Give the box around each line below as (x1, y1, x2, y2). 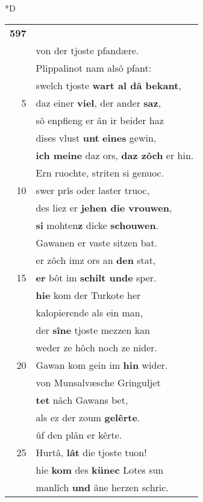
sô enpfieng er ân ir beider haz (36, 113, 164, 127)
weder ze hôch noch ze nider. (36, 340, 158, 354)
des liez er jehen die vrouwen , (36, 200, 172, 215)
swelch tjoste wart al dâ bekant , (36, 78, 181, 92)
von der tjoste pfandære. (36, 43, 139, 57)
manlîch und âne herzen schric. (36, 480, 169, 494)
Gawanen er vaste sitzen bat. (36, 235, 158, 249)
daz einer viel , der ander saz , (36, 95, 161, 110)
